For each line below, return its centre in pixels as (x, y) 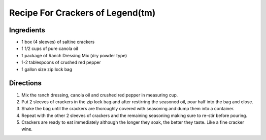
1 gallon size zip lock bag (47, 69)
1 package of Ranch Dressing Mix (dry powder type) (74, 55)
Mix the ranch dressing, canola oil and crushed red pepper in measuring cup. (100, 95)
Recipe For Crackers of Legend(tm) (82, 13)
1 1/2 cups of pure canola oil (50, 48)
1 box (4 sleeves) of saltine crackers (58, 42)
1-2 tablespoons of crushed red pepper (61, 62)
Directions (25, 83)
